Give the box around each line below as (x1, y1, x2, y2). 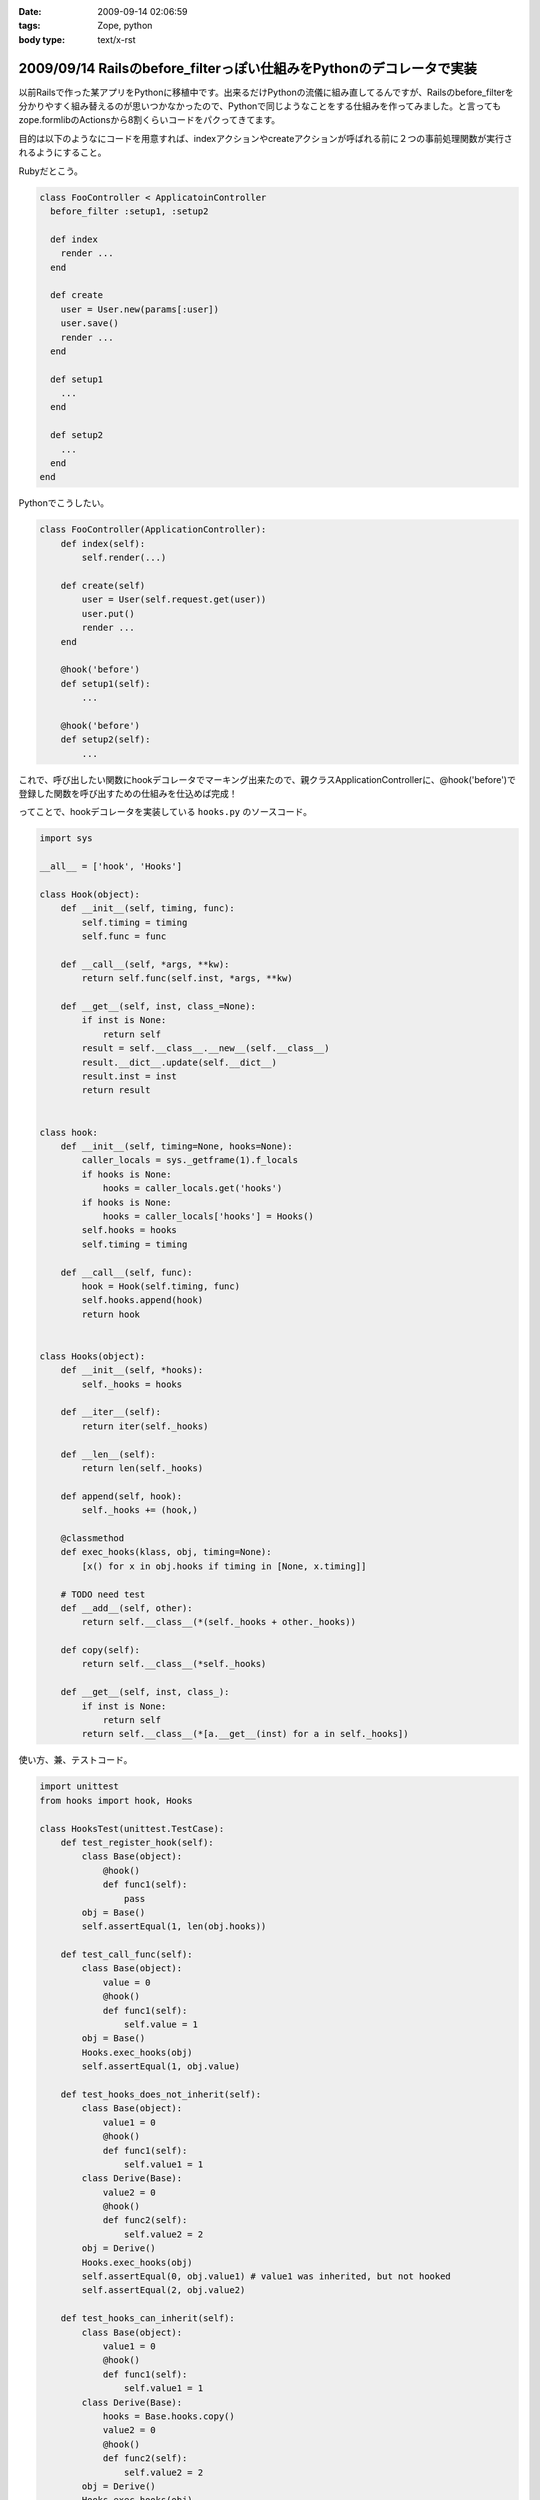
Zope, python (97, 20, 153, 32)
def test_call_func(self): (60, 1949, 194, 1960)
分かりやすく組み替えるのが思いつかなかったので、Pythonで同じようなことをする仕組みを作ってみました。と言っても (18, 100, 502, 112)
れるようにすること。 (18, 146, 107, 159)
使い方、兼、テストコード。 (18, 1754, 133, 1766)
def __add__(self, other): (60, 1602, 194, 1614)
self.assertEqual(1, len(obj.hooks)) (81, 1921, 267, 1932)
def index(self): (60, 538, 146, 549)
